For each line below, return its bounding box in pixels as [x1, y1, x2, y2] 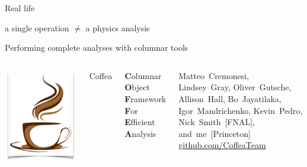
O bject [124, 81, 150, 93]
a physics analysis [85, 21, 150, 34]
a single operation [5, 21, 69, 34]
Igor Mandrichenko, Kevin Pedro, [178, 104, 303, 116]
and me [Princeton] [178, 127, 251, 139]
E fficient [124, 116, 155, 128]
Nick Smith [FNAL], [178, 116, 255, 128]
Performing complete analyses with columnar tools [5, 41, 188, 54]
